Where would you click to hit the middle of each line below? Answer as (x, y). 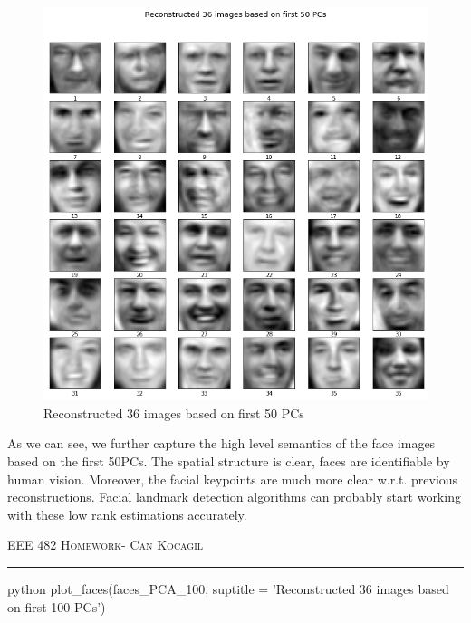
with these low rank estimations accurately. (127, 514)
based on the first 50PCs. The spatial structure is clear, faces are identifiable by (229, 461)
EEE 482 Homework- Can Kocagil (106, 545)
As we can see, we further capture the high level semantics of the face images (221, 443)
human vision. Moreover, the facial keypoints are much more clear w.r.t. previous (233, 479)
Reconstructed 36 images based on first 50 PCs (174, 412)
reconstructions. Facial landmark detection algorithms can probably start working (234, 497)
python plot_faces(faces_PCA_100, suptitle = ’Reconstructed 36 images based (228, 589)
